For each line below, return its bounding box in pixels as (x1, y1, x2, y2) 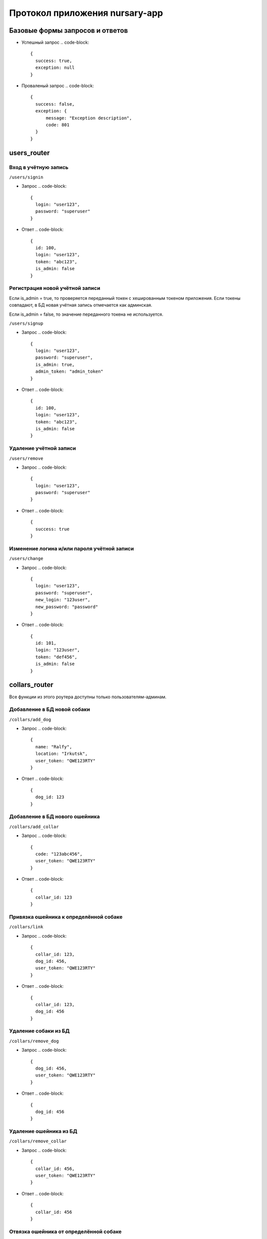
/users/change (9, 556, 44, 562)
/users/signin (9, 174, 44, 180)
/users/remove (9, 455, 44, 461)
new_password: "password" (35, 604, 98, 610)
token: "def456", (35, 654, 78, 660)
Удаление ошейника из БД (9, 1128, 78, 1135)
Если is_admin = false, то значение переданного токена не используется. (9, 311, 164, 317)
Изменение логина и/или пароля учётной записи (9, 545, 134, 552)
